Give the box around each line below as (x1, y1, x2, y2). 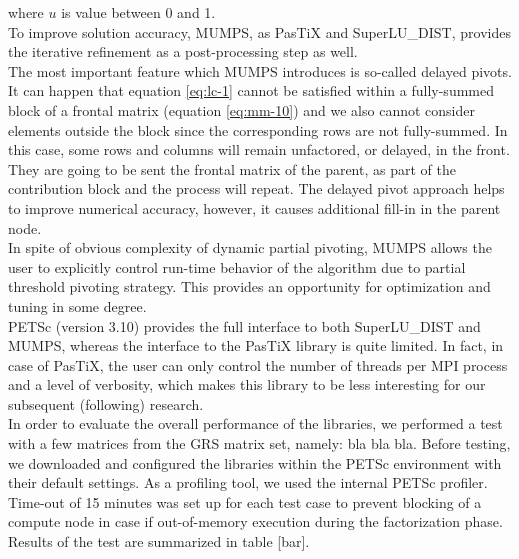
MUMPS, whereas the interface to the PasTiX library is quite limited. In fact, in (8, 335, 504, 356)
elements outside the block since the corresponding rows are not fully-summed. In (8, 119, 508, 140)
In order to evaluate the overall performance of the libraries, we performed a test (8, 413, 503, 434)
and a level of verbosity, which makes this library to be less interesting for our (8, 374, 486, 395)
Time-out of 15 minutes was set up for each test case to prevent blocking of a (8, 491, 482, 512)
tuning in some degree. (8, 295, 147, 316)
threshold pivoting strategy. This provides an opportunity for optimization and (8, 276, 491, 297)
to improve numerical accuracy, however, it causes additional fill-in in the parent (8, 197, 501, 218)
